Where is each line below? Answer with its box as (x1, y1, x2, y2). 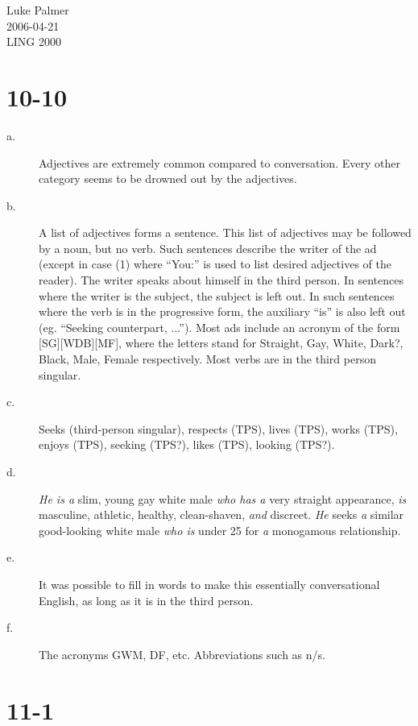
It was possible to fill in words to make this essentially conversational (39, 575, 380, 592)
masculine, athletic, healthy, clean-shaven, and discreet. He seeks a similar (39, 506, 404, 523)
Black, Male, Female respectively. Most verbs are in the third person (39, 351, 376, 367)
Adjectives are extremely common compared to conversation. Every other (39, 154, 400, 171)
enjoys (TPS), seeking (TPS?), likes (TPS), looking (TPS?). (39, 436, 335, 453)
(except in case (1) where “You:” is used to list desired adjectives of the (39, 255, 391, 272)
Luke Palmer (6, 2, 69, 18)
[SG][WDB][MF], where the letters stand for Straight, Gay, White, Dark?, (39, 334, 404, 351)
